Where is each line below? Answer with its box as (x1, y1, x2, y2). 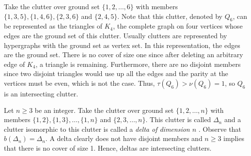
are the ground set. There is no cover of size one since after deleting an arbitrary (4, 49, 243, 60)
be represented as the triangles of (4, 21, 102, 31)
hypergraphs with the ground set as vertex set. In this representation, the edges (4, 40, 240, 50)
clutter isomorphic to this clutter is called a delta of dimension (4, 124, 190, 134)
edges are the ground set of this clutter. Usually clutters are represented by (4, 30, 227, 40)
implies (223, 133, 244, 143)
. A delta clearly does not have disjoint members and (45, 133, 203, 143)
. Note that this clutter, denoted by (117, 11, 222, 21)
